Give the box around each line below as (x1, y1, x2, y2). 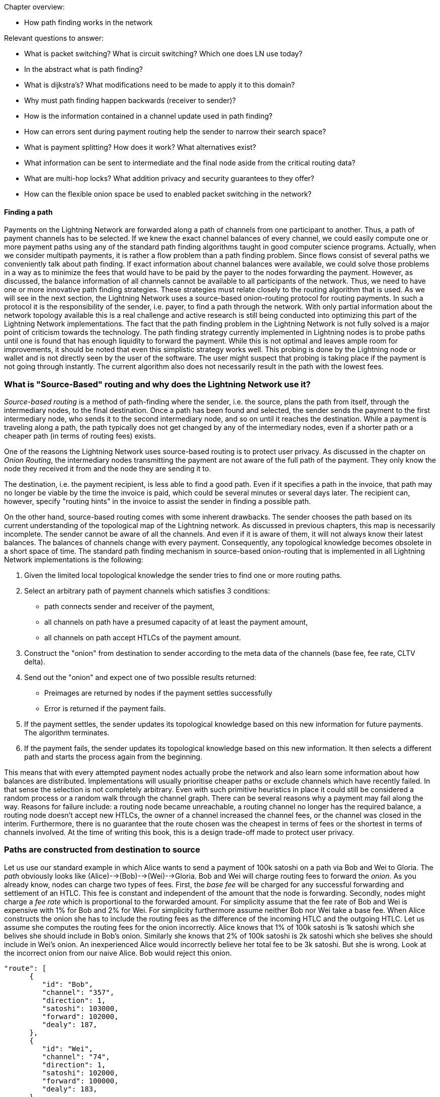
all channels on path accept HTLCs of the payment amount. (44, 633, 241, 642)
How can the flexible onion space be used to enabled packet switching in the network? (24, 190, 312, 198)
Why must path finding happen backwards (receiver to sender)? (24, 96, 236, 105)
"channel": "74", (42, 1052, 110, 1061)
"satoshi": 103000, (42, 1004, 119, 1012)
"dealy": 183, (42, 1084, 98, 1093)
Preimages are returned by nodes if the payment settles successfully (44, 688, 273, 697)
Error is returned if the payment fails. (44, 704, 166, 713)
